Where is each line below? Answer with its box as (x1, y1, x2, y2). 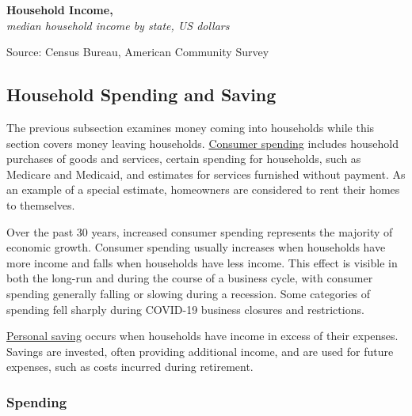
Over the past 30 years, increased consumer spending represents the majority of (6, 223, 393, 240)
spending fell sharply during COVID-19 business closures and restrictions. (6, 301, 364, 317)
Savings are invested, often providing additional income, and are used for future (6, 342, 394, 359)
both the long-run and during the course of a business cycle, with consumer (6, 270, 373, 286)
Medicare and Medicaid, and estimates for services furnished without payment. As (6, 165, 406, 182)
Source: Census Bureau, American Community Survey (6, 43, 269, 60)
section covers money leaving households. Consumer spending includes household (6, 134, 399, 151)
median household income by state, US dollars (6, 17, 230, 33)
